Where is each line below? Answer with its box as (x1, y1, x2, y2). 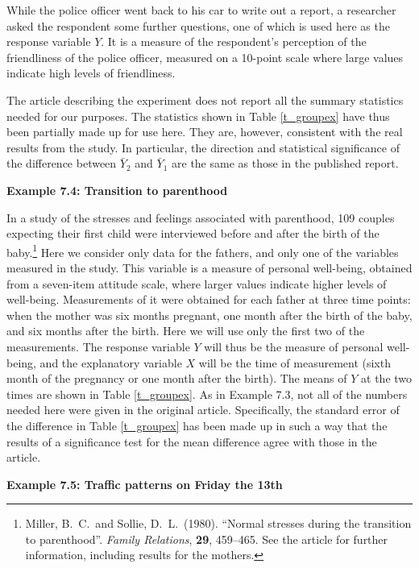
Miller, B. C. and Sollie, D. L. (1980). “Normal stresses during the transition (25, 515, 412, 532)
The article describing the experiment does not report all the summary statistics (6, 91, 404, 108)
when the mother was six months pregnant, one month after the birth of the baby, (6, 306, 413, 323)
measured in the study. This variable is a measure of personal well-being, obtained (6, 259, 413, 276)
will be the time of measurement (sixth (198, 354, 391, 371)
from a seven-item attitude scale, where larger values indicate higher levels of (6, 275, 387, 292)
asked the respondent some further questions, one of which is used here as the (6, 17, 390, 34)
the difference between (6, 155, 117, 172)
